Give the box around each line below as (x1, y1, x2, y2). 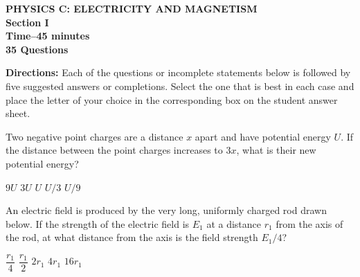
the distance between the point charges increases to (6, 143, 223, 157)
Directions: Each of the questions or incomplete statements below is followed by (6, 65, 351, 80)
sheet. (6, 106, 30, 120)
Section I (6, 15, 49, 29)
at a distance (206, 216, 262, 231)
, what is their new (236, 143, 316, 157)
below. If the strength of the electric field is (6, 216, 190, 231)
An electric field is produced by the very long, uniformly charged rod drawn (6, 203, 327, 217)
